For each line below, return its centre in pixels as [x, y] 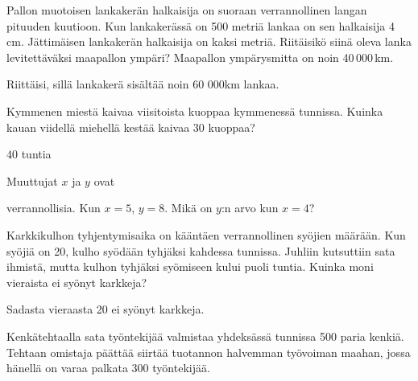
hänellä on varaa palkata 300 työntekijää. [108, 368]
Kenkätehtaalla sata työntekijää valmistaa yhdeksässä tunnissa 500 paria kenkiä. [205, 336]
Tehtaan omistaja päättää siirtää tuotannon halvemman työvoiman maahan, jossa [209, 352]
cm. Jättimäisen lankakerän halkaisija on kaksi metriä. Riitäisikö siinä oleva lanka [209, 41]
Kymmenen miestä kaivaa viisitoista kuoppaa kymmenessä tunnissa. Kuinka [195, 111]
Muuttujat [32, 180]
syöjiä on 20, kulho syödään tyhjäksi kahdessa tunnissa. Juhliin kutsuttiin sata [201, 250]
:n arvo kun [250, 208]
